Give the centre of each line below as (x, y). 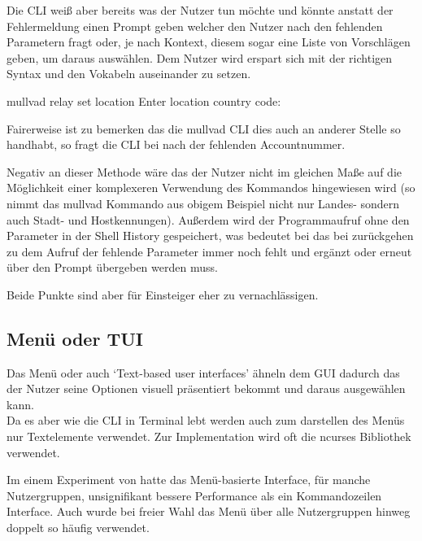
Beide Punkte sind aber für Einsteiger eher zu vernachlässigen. (163, 294)
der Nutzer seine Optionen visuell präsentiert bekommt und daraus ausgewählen (206, 388)
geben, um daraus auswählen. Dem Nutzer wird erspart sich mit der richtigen (200, 57)
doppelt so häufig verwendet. (78, 528)
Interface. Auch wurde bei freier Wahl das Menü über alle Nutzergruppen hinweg (209, 511)
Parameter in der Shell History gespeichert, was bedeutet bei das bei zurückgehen (210, 236)
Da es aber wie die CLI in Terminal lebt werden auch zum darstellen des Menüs (206, 420)
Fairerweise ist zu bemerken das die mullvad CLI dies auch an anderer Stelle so (204, 128)
